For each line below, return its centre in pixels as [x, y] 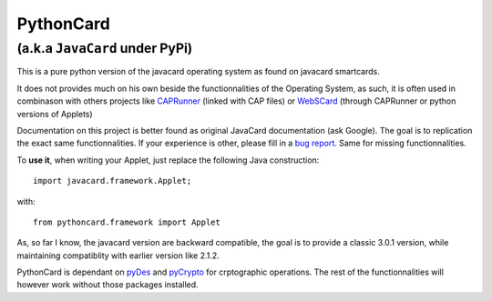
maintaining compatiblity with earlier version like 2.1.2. [118, 256]
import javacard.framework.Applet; [113, 181]
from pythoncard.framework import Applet [127, 222]
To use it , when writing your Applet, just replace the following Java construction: [168, 160]
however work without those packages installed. [108, 285]
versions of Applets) [55, 114]
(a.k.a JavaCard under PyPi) [105, 48]
